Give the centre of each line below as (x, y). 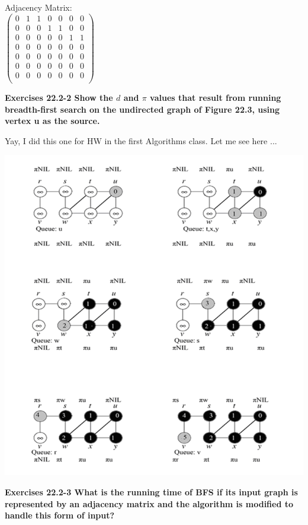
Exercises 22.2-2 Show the (59, 97)
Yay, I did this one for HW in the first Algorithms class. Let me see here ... (141, 140)
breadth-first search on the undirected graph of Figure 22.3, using (142, 109)
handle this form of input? (60, 515)
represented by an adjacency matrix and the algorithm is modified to (149, 503)
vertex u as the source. (52, 121)
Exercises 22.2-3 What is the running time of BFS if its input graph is (151, 491)
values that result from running (216, 97)
